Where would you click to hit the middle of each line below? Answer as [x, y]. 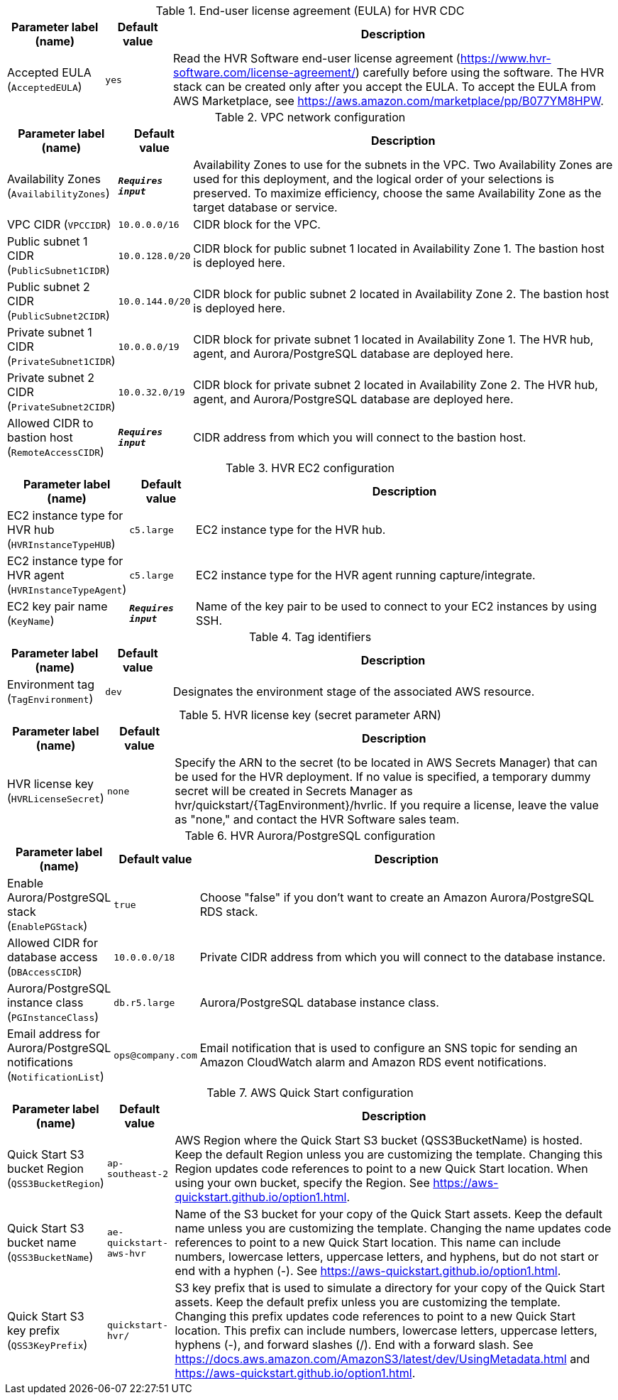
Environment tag [51, 684]
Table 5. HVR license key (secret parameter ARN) [310, 715]
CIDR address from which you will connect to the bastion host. [360, 437]
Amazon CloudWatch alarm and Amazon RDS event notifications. [373, 1062]
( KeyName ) [31, 620]
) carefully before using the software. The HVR [480, 72]
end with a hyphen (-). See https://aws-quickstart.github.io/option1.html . [368, 1271]
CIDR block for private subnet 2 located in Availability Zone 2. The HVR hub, [396, 385]
